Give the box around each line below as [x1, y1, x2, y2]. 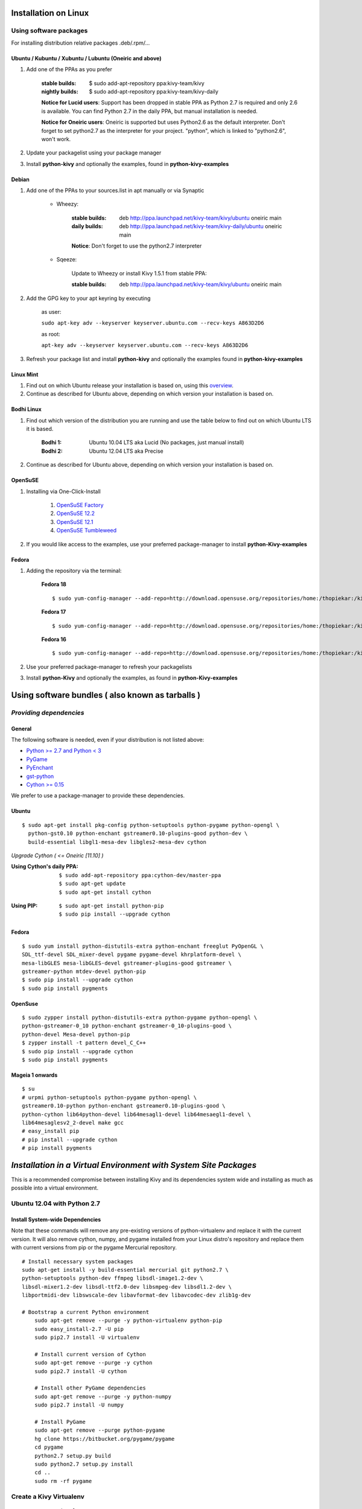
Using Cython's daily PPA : [11, 863, 78, 870]
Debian [11, 176, 30, 183]
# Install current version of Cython [34, 1351, 146, 1357]
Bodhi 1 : [41, 439, 62, 446]
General [11, 725, 32, 732]
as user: [41, 308, 62, 315]
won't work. [41, 135, 71, 142]
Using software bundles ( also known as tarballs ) [11, 690, 201, 700]
